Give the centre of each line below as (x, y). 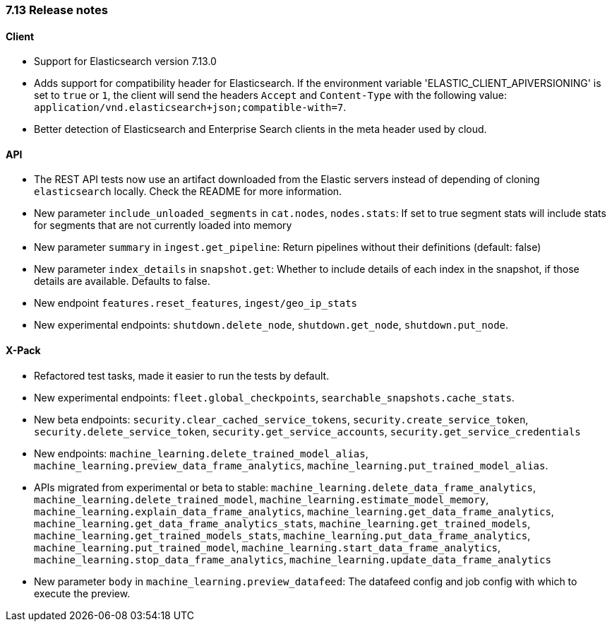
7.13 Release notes (57, 10)
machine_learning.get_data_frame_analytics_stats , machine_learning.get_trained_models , (282, 523)
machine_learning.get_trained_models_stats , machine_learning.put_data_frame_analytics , (282, 535)
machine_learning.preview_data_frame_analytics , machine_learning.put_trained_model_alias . (291, 465)
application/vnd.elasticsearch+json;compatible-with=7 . (190, 107)
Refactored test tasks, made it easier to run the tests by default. (182, 375)
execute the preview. (82, 593)
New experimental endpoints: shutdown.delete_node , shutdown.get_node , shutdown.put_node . (271, 325)
